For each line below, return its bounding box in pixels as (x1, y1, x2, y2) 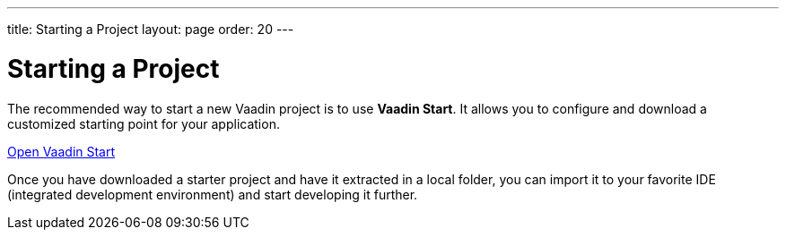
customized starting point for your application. (7, 115, 280, 131)
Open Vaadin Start (7, 143, 116, 159)
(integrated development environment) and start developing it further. (7, 186, 418, 202)
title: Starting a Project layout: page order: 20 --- (7, 21, 294, 37)
